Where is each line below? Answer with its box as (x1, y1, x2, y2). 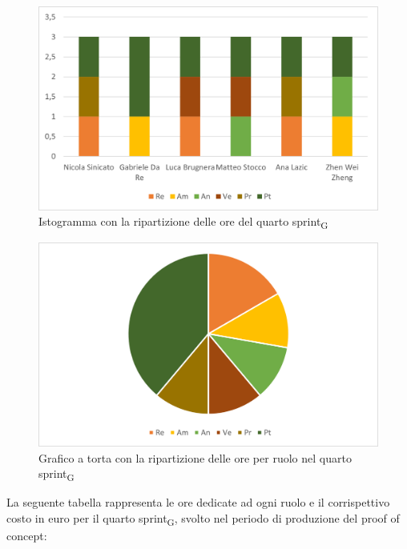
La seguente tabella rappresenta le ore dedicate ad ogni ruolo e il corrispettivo (6, 494, 390, 511)
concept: (6, 527, 47, 544)
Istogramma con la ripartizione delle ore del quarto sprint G (38, 213, 328, 232)
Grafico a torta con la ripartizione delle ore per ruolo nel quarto (38, 449, 352, 466)
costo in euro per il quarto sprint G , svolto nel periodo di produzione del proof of (6, 509, 400, 528)
